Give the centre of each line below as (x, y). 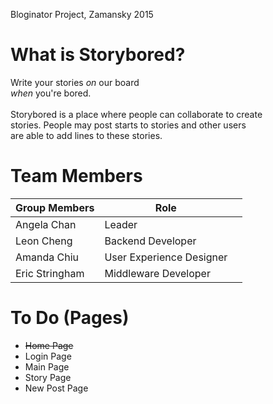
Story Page (48, 377)
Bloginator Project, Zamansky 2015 (82, 14)
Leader (121, 224)
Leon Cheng (44, 241)
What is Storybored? (98, 55)
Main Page (47, 366)
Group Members (55, 207)
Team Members (76, 176)
